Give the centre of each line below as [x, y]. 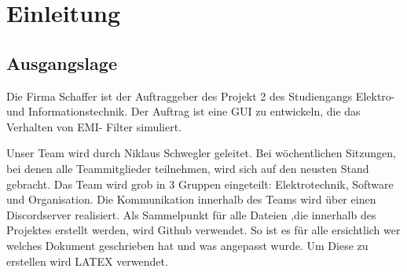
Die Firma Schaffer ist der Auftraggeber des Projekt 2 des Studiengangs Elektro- [201, 96]
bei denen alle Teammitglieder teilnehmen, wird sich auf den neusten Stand [188, 168]
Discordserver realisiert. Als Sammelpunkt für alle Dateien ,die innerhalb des [191, 214]
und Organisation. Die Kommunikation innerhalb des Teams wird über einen [191, 199]
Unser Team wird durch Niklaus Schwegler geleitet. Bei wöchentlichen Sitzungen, [201, 153]
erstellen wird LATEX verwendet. [87, 261]
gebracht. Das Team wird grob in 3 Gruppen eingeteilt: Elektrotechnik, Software [200, 184]
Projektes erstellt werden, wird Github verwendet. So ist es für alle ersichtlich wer [203, 230]
